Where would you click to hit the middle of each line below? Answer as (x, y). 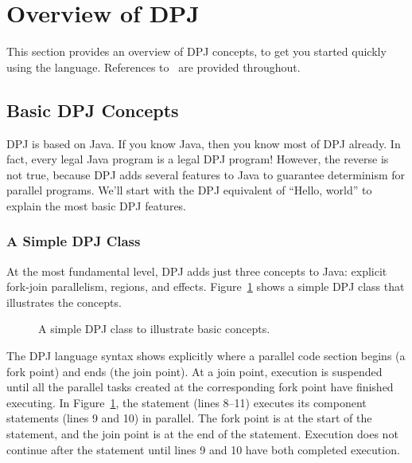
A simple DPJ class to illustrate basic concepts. (154, 329)
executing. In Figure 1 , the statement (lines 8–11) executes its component (187, 402)
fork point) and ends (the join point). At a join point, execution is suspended (194, 371)
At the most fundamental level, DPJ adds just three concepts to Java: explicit (197, 271)
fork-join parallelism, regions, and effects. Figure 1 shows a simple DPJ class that (206, 286)
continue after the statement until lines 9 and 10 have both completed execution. (203, 449)
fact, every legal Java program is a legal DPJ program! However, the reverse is (198, 159)
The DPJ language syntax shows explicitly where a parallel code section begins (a (206, 356)
